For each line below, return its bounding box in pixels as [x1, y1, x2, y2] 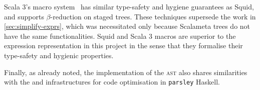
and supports [4, 11, 44, 21]
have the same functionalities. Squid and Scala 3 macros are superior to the [4, 30, 236, 41]
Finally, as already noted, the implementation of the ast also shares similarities [4, 67, 247, 77]
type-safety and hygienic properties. [4, 50, 114, 60]
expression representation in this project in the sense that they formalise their [4, 40, 243, 51]
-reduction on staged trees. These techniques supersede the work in [50, 11, 256, 21]
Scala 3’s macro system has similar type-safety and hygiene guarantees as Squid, [4, 1, 254, 11]
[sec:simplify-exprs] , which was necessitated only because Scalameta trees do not [4, 21, 250, 31]
